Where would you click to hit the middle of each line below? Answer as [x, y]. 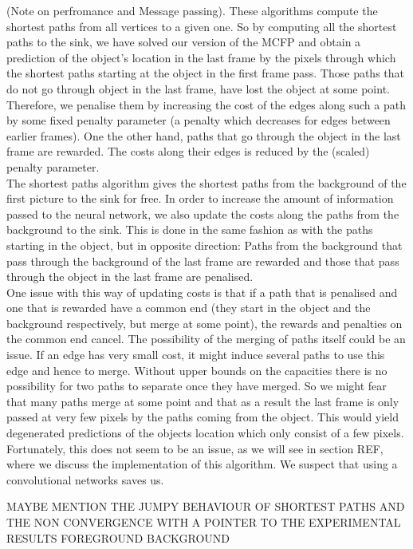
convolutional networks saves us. [85, 479]
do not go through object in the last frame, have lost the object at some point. [198, 88]
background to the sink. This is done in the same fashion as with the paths [190, 229]
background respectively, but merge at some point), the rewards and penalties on [205, 323]
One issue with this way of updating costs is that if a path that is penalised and [202, 292]
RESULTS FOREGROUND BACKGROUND [118, 537]
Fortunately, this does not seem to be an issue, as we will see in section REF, [195, 448]
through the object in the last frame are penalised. [130, 276]
